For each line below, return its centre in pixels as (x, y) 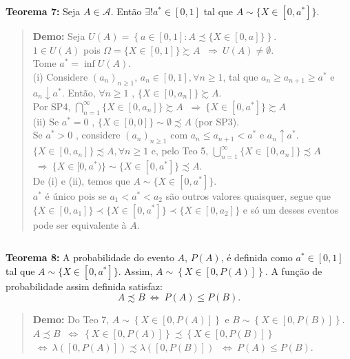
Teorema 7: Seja (43, 11)
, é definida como (257, 257)
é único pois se (76, 195)
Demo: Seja (59, 36)
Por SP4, (52, 106)
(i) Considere (60, 76)
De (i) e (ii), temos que (81, 180)
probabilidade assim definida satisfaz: (84, 286)
